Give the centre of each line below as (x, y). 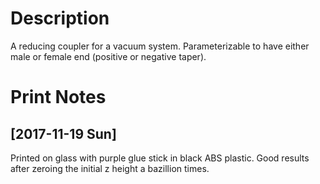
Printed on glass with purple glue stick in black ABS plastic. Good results (160, 158)
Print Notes (58, 97)
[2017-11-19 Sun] (63, 133)
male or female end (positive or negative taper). (108, 56)
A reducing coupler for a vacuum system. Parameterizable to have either (160, 46)
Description (60, 18)
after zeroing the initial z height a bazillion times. (110, 168)
